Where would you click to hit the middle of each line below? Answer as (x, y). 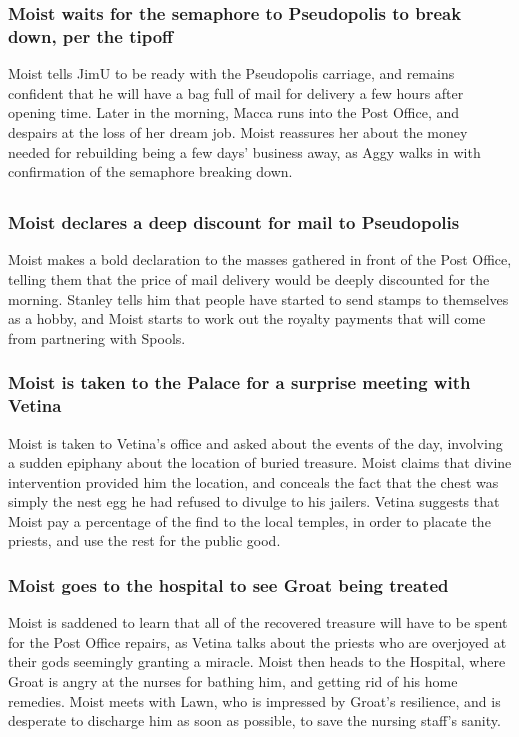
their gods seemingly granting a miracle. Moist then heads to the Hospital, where (257, 661)
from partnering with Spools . (97, 337)
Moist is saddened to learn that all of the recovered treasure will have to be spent (258, 622)
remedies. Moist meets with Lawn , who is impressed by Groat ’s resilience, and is (254, 700)
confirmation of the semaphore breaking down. (150, 171)
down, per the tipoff (91, 35)
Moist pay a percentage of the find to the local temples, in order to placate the (249, 520)
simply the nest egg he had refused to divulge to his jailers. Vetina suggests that (254, 501)
